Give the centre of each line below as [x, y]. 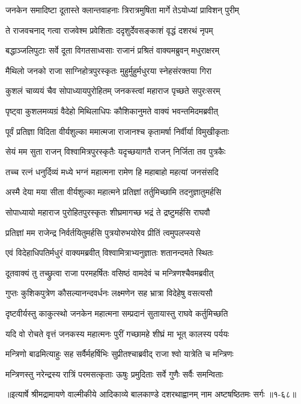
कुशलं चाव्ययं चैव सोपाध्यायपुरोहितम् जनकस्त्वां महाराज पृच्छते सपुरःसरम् [113, 91]
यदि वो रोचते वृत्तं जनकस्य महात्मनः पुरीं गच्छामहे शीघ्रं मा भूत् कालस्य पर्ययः [117, 333]
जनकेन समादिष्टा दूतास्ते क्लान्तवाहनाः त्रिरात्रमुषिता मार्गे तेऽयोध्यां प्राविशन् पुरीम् [122, 10]
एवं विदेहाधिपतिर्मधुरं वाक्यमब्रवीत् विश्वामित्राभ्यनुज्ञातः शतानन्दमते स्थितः [110, 253]
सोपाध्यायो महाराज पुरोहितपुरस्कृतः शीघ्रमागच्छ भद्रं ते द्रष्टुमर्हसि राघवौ [108, 212]
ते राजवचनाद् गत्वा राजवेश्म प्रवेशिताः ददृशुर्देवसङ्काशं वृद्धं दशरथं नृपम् [109, 30]
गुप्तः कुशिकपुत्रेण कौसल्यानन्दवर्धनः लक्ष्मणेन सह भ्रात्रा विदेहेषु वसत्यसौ [109, 293]
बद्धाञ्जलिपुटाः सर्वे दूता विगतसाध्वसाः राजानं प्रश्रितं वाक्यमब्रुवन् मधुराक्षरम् [112, 50]
